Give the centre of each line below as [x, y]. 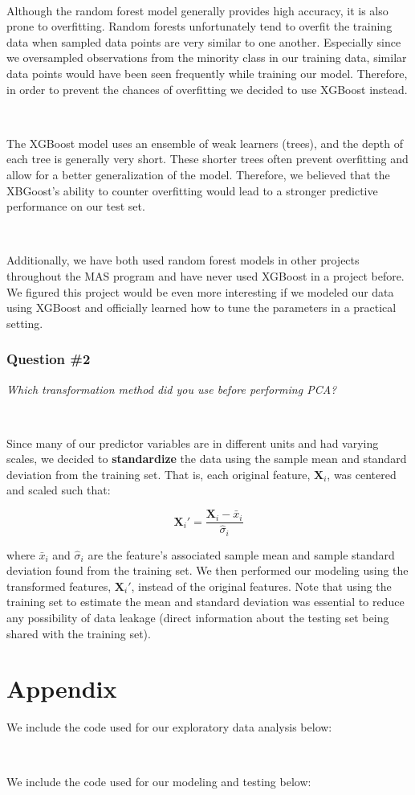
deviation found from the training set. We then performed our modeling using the [207, 570]
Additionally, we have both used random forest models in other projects [183, 260]
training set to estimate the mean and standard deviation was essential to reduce [205, 602]
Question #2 [49, 359]
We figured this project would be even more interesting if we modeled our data [200, 291]
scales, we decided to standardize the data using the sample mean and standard [207, 459]
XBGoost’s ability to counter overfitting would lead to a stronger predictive [192, 190]
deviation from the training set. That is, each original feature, [159, 474]
